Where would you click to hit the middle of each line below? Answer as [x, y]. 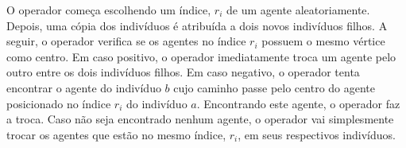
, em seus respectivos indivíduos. [317, 134]
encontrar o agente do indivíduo [84, 87]
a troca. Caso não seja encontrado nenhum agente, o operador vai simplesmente [200, 119]
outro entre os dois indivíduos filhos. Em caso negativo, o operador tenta [183, 72]
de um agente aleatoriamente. [298, 10]
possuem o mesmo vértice [323, 41]
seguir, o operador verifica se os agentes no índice [126, 41]
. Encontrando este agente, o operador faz [298, 103]
